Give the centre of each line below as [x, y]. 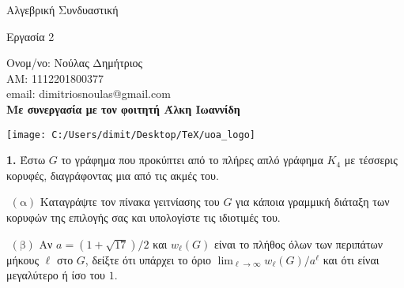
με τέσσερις [371, 160]
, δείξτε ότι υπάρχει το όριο [148, 259]
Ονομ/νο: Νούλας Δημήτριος [75, 63]
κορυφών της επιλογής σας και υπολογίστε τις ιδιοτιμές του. [143, 217]
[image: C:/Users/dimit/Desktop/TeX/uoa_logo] [131, 135]
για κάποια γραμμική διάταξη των [313, 202]
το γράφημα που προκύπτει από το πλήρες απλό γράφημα [192, 160]
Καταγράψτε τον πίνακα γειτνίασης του [130, 202]
